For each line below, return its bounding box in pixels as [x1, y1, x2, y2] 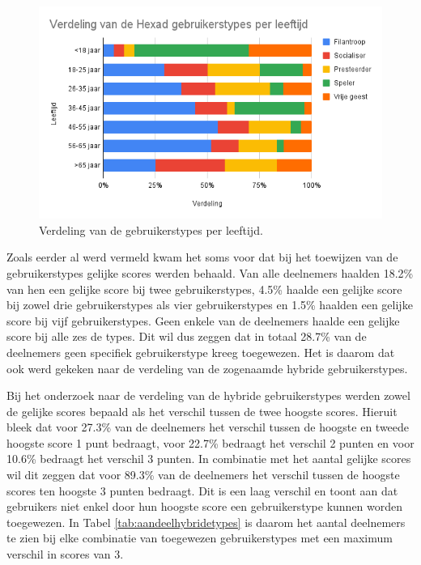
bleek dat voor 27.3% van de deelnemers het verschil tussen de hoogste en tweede [6, 418, 410, 435]
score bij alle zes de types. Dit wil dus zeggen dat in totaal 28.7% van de [6, 328, 367, 345]
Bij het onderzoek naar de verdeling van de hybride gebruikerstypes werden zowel [6, 387, 410, 404]
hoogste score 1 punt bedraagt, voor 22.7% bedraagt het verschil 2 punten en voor [6, 434, 415, 451]
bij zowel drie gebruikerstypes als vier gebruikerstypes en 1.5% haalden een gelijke [6, 296, 413, 313]
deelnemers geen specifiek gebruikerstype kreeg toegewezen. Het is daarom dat [6, 343, 395, 360]
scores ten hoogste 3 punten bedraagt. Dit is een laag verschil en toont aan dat [6, 482, 398, 499]
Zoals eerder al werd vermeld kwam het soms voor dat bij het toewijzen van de [6, 249, 398, 266]
